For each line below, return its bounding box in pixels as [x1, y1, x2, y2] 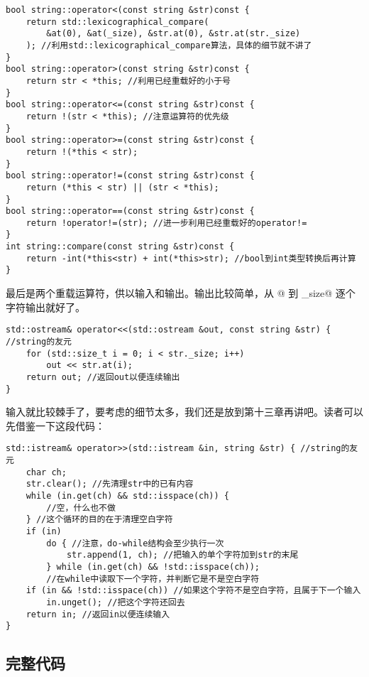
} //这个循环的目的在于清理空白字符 [26, 514, 173, 525]
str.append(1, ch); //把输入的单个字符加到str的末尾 [66, 550, 299, 560]
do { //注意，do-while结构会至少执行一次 [46, 538, 224, 548]
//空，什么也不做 [46, 502, 116, 513]
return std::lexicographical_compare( [26, 16, 209, 27]
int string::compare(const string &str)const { [6, 242, 235, 252]
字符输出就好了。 [6, 299, 85, 314]
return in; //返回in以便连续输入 [26, 609, 170, 619]
